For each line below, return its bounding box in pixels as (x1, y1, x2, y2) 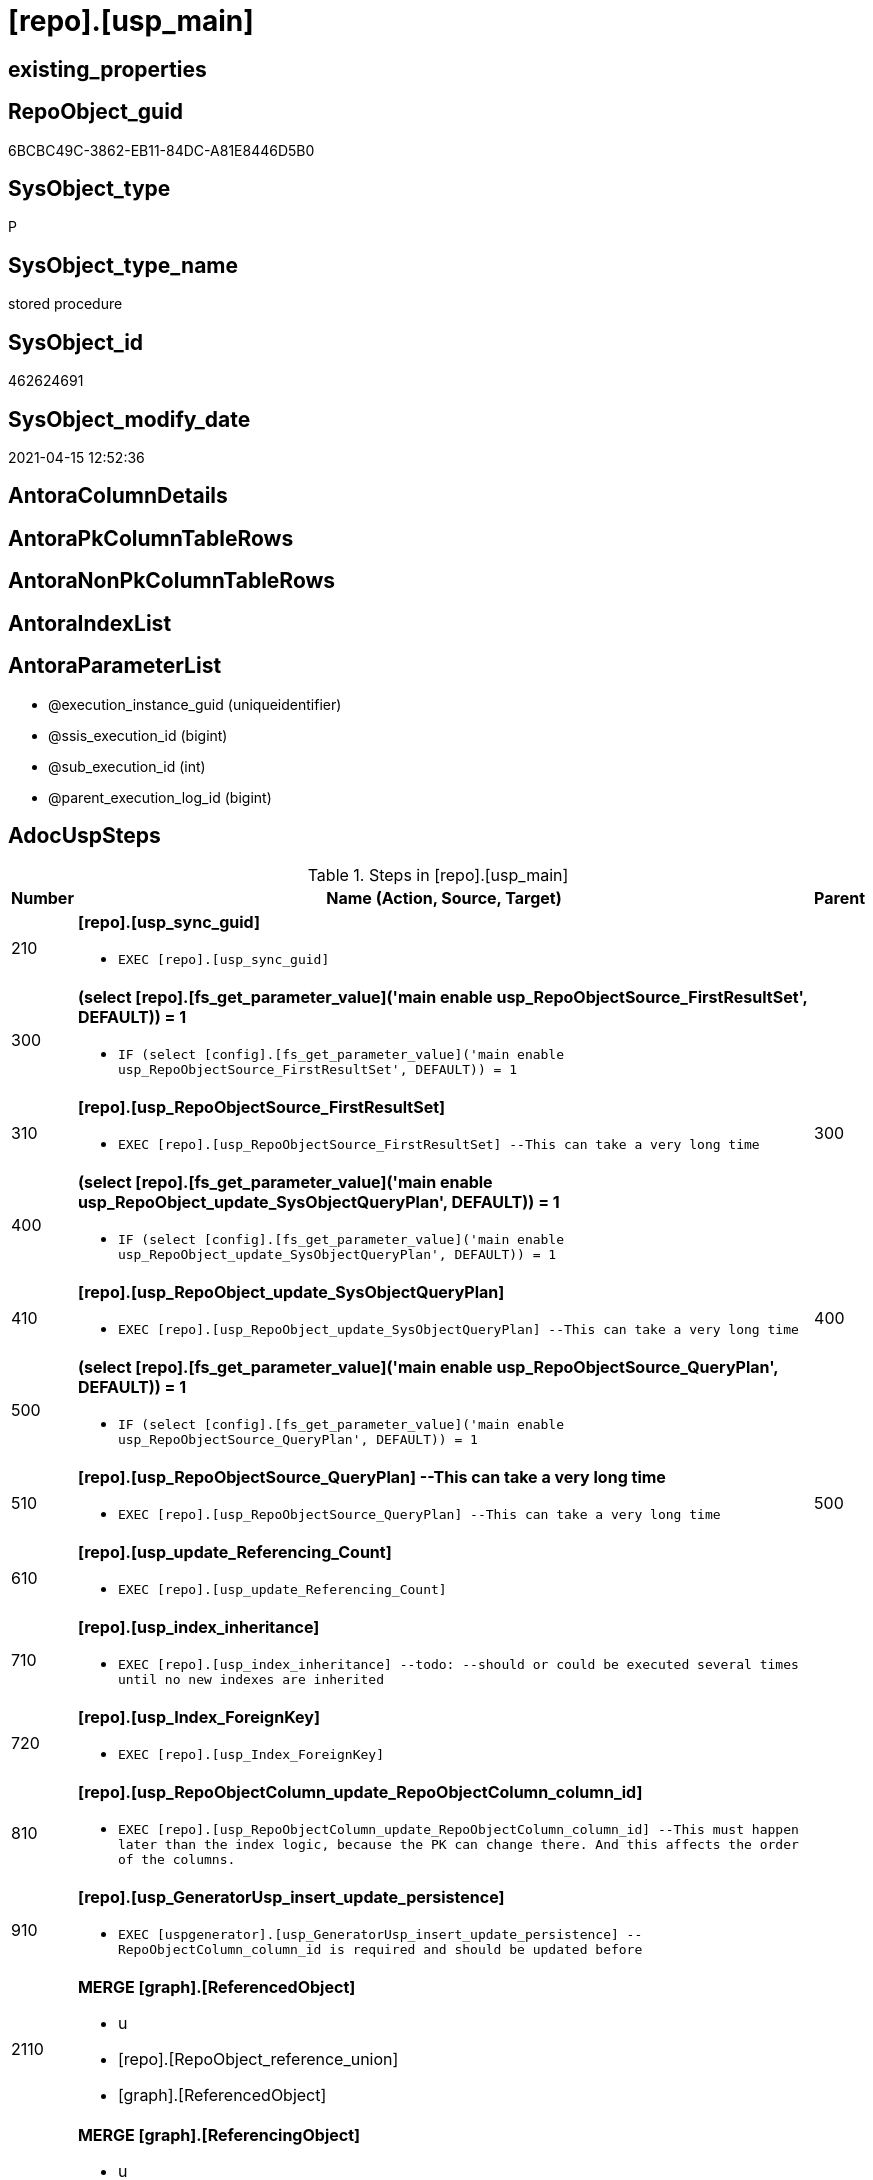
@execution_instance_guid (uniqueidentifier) (48, 695, 342, 713)
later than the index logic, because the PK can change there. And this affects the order (117, 1837, 799, 1853)
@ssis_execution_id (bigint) (48, 726, 228, 744)
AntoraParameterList (8, 653, 222, 679)
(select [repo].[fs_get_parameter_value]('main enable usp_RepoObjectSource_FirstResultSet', (77, 987, 808, 1008)
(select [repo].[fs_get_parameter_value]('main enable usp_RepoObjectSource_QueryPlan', (77, 1357, 778, 1378)
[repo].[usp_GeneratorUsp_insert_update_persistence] (77, 1887, 505, 1908)
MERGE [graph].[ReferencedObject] (77, 1977, 356, 1998)
